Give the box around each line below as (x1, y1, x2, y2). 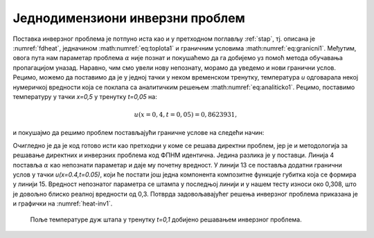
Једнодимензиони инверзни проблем (12, 10, 246, 26)
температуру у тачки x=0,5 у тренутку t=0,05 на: (12, 92, 157, 100)
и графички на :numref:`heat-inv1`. (12, 199, 113, 208)
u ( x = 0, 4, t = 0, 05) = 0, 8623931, (134, 111, 238, 119)
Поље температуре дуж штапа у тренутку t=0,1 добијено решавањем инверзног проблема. (30, 215, 302, 223)
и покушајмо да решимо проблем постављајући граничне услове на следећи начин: (12, 129, 265, 137)
